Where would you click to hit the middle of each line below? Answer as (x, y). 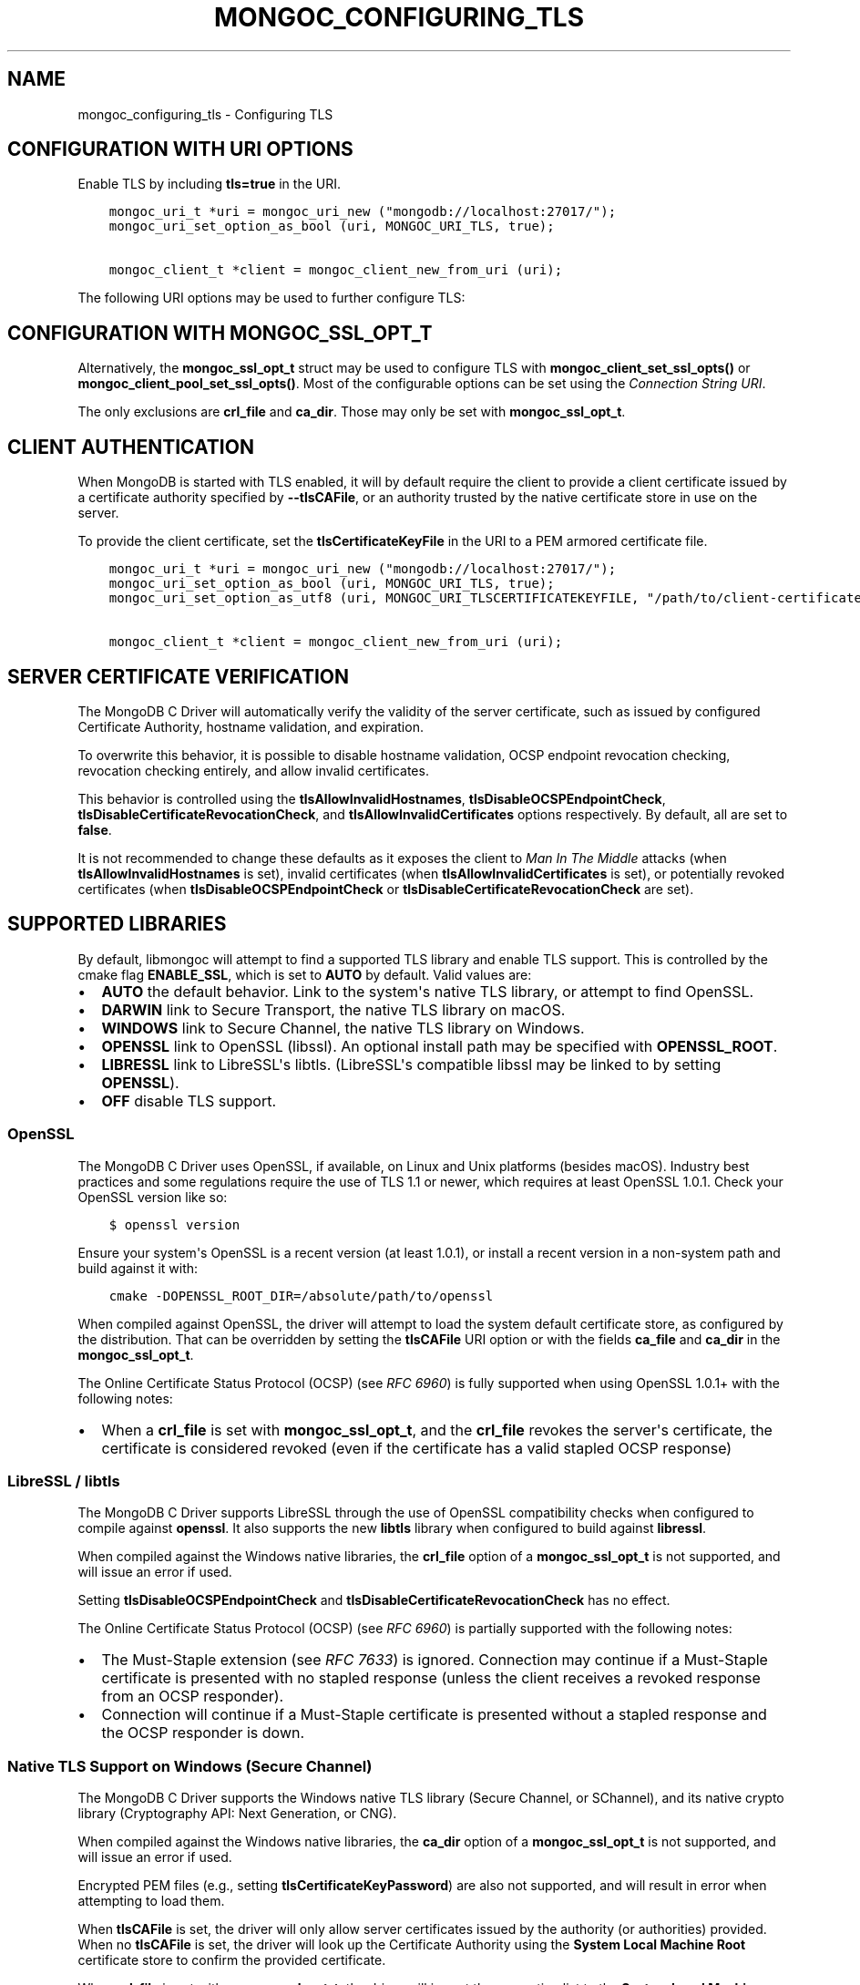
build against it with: (138, 1268)
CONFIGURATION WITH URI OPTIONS (180, 149)
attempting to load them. (151, 1901)
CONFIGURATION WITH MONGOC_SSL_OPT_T (220, 333)
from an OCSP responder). (193, 1697)
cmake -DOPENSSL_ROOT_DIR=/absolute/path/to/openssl (301, 1296)
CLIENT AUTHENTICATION (131, 447)
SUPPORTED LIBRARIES (117, 924)
